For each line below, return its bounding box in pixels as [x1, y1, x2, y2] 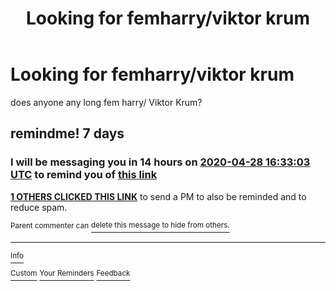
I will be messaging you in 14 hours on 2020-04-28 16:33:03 [10, 155, 311, 169]
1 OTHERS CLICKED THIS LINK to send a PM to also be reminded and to [10, 190, 307, 202]
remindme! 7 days [10, 125, 125, 142]
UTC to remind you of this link [10, 168, 158, 182]
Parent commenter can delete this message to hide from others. [10, 220, 230, 231]
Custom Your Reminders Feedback [10, 268, 131, 279]
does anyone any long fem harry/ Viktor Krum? [10, 96, 203, 108]
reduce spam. [10, 201, 68, 213]
